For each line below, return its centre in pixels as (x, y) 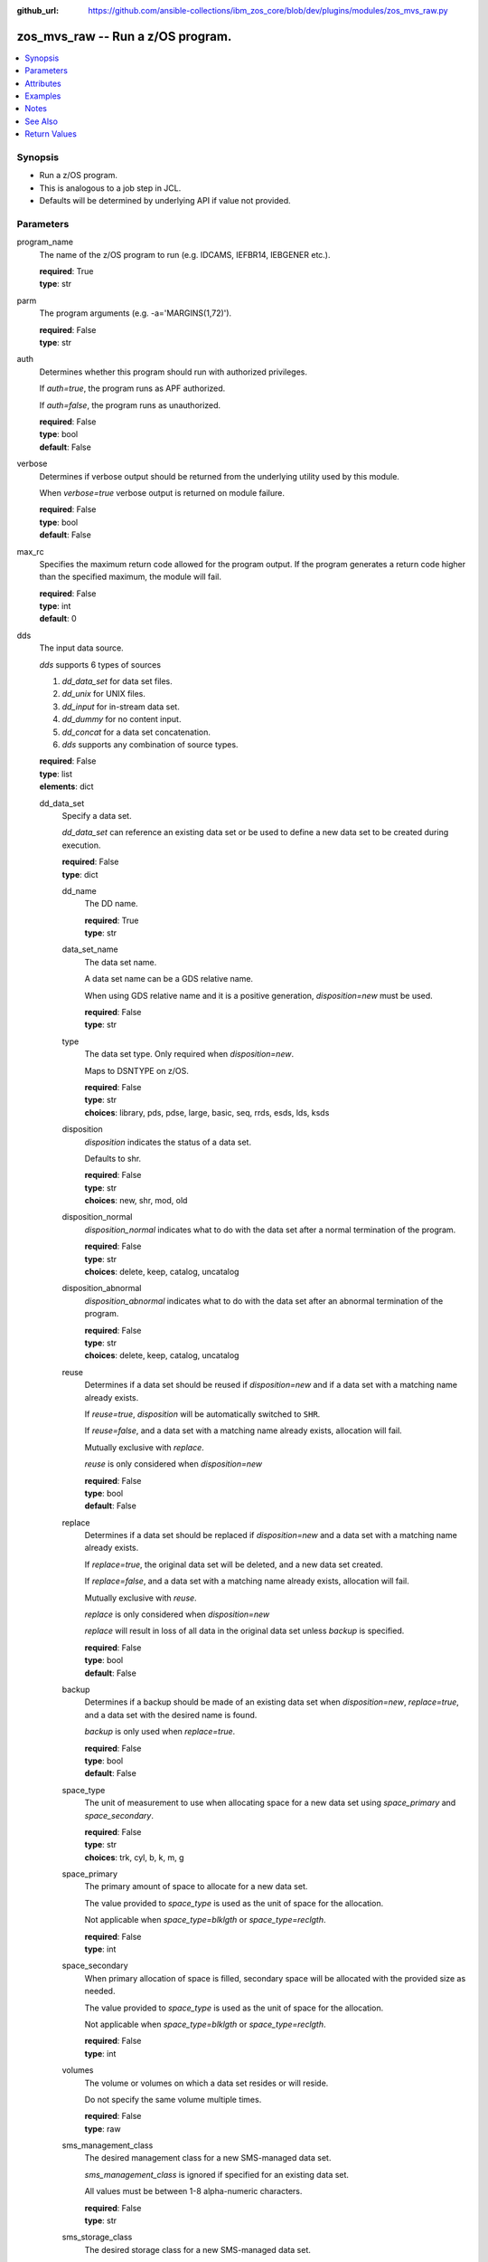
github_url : (38, 10)
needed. (100, 1991)
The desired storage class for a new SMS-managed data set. (198, 2249)
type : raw (103, 2129)
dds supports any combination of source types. (150, 744)
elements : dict (66, 786)
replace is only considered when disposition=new (177, 1614)
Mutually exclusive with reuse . (141, 1598)
